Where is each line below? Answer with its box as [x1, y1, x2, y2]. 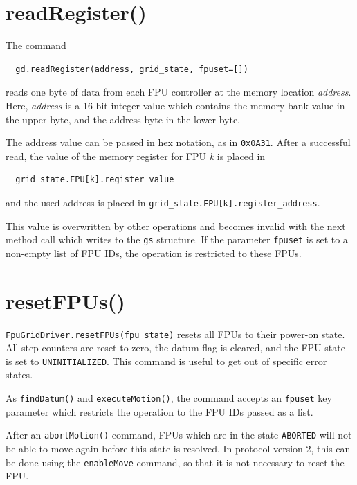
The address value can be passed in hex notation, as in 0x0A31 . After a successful [6, 135, 351, 150]
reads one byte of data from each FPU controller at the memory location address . [6, 85, 351, 99]
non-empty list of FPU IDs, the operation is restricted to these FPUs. [6, 245, 302, 260]
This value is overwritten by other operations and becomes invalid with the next [6, 218, 346, 233]
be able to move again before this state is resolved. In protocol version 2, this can [6, 441, 351, 455]
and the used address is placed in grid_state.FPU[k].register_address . [6, 195, 320, 209]
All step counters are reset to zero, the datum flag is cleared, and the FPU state [6, 340, 345, 355]
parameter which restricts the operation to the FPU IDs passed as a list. [6, 404, 313, 418]
